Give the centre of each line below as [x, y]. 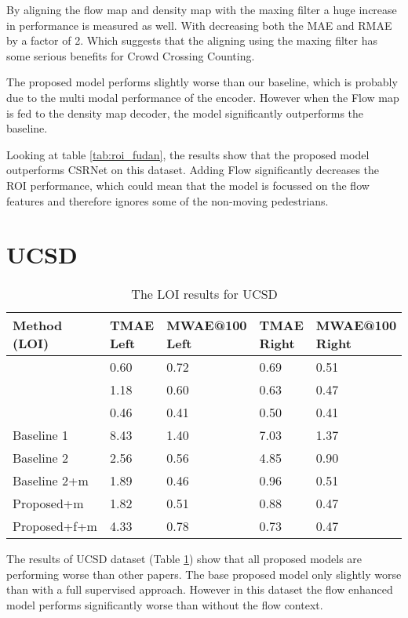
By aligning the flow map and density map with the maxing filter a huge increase [202, 9]
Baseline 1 [40, 435]
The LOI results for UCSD [204, 294]
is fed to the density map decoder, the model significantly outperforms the [185, 113]
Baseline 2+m [51, 481]
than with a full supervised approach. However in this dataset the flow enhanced [200, 589]
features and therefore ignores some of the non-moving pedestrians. [168, 200]
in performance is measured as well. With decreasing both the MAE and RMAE [199, 25]
